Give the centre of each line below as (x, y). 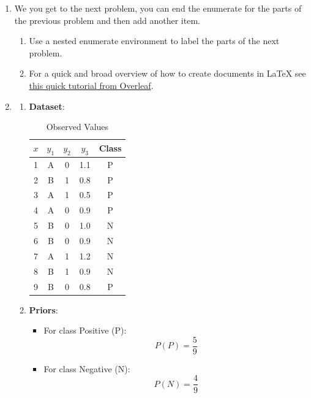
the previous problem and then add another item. (107, 20)
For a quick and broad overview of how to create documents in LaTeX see (167, 73)
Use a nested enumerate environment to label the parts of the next (154, 41)
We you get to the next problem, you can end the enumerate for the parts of (158, 8)
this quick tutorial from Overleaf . (91, 85)
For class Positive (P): (85, 330)
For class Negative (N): (87, 368)
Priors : (43, 309)
